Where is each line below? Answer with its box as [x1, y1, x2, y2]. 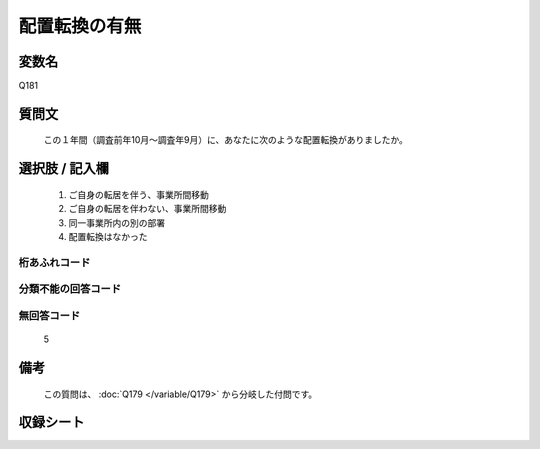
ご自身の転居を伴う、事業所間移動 [68, 188, 209, 200]
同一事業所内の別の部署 [68, 216, 165, 229]
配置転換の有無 [18, 15, 142, 37]
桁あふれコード [18, 255, 91, 269]
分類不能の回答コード [18, 282, 122, 296]
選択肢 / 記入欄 [18, 160, 110, 177]
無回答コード [18, 308, 81, 322]
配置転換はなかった [68, 231, 148, 243]
